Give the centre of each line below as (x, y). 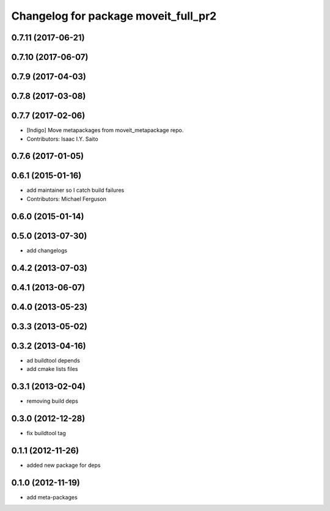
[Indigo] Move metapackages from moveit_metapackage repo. (105, 130)
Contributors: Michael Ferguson (67, 199)
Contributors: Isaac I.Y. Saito (62, 139)
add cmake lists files (52, 369)
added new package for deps (64, 465)
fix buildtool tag (46, 433)
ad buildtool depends (53, 360)
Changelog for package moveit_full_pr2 (114, 16)
